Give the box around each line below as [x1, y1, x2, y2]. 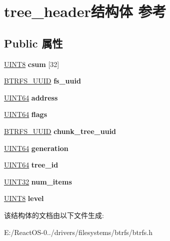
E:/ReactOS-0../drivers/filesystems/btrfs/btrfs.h [4, 226, 152, 237]
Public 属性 [4, 35, 63, 50]
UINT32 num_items [4, 176, 72, 186]
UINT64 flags [4, 109, 47, 119]
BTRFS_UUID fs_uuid [4, 75, 81, 86]
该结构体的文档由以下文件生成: [4, 209, 104, 220]
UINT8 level [4, 193, 44, 203]
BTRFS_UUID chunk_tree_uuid [4, 125, 116, 136]
